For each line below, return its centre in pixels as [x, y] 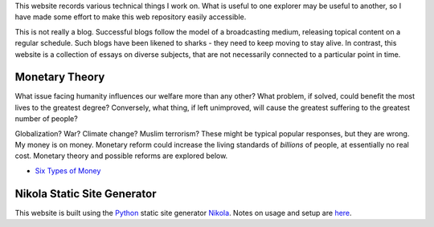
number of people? [46, 119]
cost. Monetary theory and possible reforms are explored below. [121, 156]
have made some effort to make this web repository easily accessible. [131, 17]
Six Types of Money [68, 170]
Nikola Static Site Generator [86, 194]
